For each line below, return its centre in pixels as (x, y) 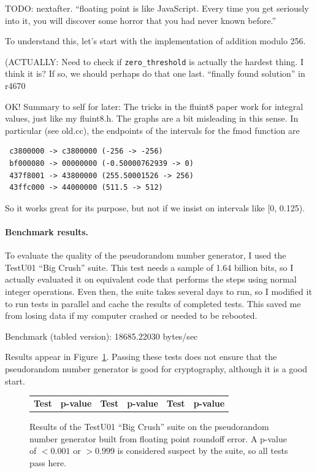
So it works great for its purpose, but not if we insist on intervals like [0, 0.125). (155, 207)
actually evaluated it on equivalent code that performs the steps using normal (151, 279)
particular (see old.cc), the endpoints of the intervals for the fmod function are (152, 130)
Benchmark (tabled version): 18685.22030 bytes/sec (101, 336)
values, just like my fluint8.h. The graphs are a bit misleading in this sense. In (152, 118)
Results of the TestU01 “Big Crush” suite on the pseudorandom (149, 426)
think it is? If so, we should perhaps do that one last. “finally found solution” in (155, 73)
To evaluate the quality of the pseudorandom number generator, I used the (146, 255)
